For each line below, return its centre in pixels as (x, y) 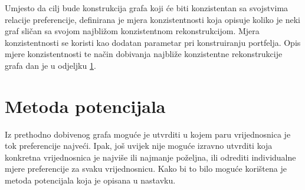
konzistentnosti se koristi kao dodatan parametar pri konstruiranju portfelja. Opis (153, 42)
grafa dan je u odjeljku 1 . (50, 65)
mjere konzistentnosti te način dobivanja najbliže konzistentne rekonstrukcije (144, 54)
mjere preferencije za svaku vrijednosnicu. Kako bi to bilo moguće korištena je (146, 169)
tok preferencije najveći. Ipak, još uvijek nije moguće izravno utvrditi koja (139, 146)
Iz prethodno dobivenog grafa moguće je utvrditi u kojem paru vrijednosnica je (148, 134)
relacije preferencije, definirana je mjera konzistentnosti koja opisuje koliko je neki (152, 19)
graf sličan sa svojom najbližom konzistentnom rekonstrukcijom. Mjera (132, 31)
